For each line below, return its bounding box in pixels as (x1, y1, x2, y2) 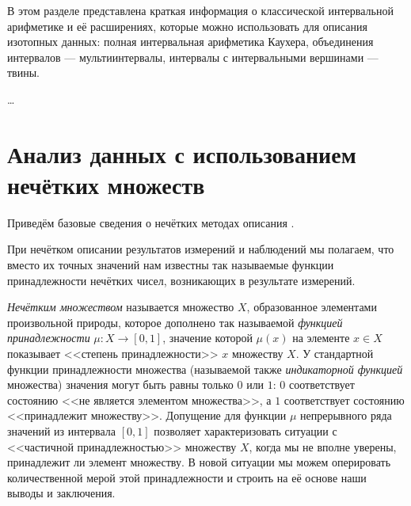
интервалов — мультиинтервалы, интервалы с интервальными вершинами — (7, 48, 379, 65)
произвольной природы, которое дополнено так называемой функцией (7, 314, 343, 330)
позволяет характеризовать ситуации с (154, 423, 337, 439)
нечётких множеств (7, 168, 205, 200)
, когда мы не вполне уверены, (249, 438, 397, 455)
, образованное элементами (246, 299, 377, 315)
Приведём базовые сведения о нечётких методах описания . (7, 214, 295, 230)
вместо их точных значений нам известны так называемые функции (7, 257, 334, 273)
